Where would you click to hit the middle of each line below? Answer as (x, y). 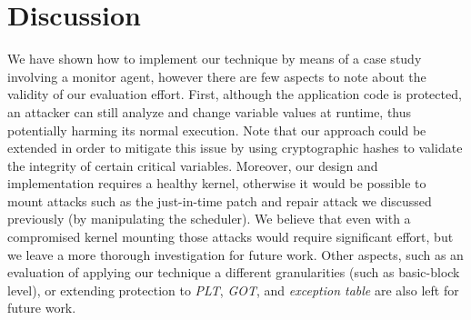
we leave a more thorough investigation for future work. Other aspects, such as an (235, 254)
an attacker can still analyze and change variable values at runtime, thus (210, 111)
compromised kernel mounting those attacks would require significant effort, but (230, 237)
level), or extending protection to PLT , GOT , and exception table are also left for (233, 290)
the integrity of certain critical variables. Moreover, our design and (193, 165)
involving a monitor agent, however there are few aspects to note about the (217, 76)
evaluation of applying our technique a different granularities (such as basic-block (234, 272)
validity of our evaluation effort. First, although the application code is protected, (235, 94)
